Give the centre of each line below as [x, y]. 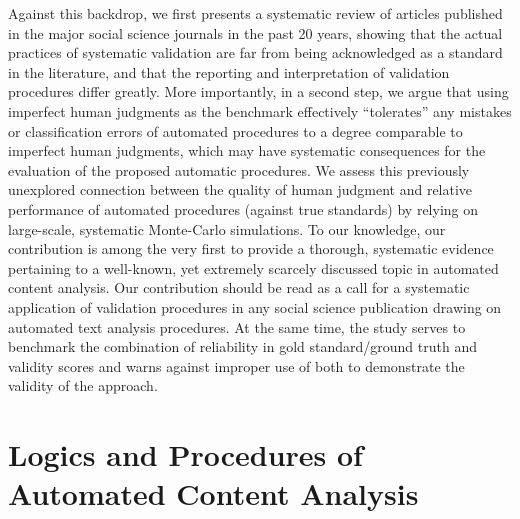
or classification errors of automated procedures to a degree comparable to [235, 130]
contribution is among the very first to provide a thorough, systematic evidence [251, 248]
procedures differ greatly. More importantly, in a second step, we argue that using [258, 91]
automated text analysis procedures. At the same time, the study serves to [237, 326]
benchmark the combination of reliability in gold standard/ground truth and [242, 346]
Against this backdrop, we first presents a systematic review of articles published [255, 13]
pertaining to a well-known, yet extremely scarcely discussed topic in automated [253, 267]
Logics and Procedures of [185, 454]
